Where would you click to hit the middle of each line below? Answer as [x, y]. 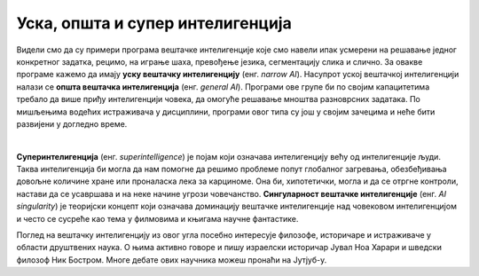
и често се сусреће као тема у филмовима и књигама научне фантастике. [157, 218]
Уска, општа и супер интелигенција [154, 23]
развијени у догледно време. [72, 123]
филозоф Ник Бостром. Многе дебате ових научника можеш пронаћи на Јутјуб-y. [172, 260]
